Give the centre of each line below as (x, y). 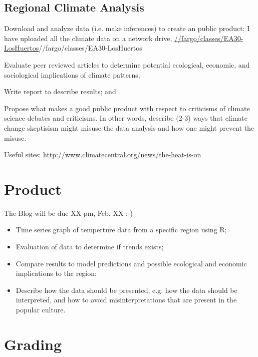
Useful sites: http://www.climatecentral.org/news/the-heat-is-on (103, 154)
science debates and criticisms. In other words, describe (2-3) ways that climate (126, 118)
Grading (33, 344)
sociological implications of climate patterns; (72, 74)
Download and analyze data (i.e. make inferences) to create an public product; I (127, 28)
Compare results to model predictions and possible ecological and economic (131, 263)
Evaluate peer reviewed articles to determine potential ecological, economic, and (127, 64)
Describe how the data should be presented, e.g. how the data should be (126, 290)
